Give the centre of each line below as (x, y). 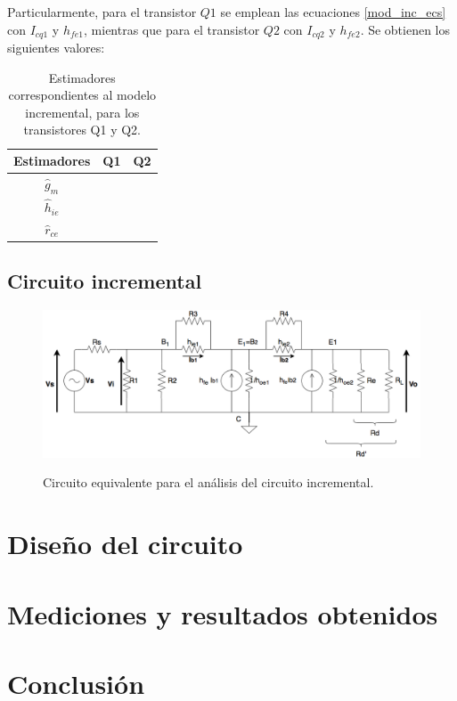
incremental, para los (82, 112)
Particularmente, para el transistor (102, 12)
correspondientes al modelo (82, 95)
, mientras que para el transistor (172, 29)
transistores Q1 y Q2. (82, 130)
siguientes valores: (56, 48)
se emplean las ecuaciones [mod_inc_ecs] (333, 12)
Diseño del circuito (125, 544)
